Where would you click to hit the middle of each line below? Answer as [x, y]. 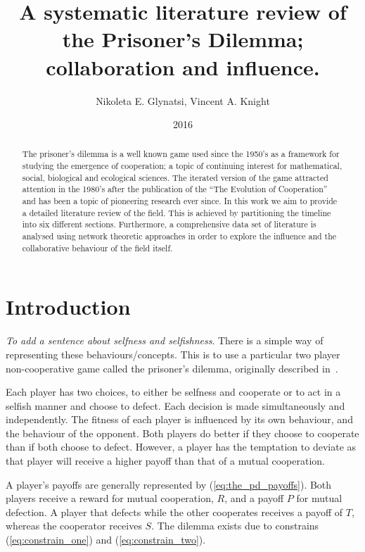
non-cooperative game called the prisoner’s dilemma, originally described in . [172, 368]
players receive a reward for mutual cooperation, [110, 498]
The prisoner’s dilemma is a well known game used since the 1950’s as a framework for [181, 154]
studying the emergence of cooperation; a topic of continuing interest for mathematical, [182, 166]
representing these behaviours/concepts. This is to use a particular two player [173, 354]
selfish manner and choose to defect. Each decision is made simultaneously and [175, 405]
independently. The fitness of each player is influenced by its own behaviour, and [179, 419]
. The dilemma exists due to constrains [235, 526]
